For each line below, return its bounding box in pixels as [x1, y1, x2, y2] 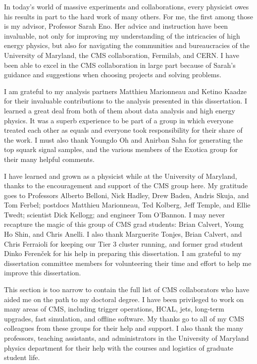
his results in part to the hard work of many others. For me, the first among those [4, 11, 253, 21]
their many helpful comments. [4, 154, 95, 164]
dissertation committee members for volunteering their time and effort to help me [4, 258, 252, 268]
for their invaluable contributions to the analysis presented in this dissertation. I [4, 96, 248, 106]
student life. [4, 352, 40, 363]
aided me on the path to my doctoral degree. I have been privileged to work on [4, 294, 244, 304]
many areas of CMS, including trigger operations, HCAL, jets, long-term [4, 304, 224, 314]
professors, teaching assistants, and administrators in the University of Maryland [4, 333, 249, 343]
